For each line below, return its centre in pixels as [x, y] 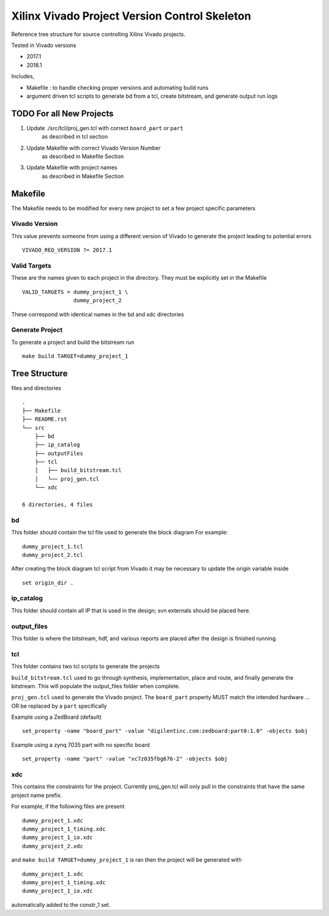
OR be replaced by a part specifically [59, 706]
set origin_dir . [48, 583]
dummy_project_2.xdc [53, 846]
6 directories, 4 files [58, 505]
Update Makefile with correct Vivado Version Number [94, 148]
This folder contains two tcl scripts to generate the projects [86, 666]
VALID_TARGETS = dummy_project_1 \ [75, 292]
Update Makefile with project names [72, 167]
